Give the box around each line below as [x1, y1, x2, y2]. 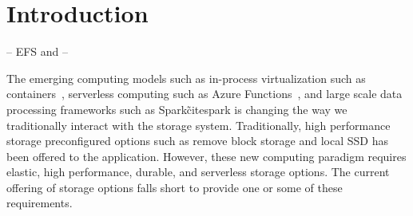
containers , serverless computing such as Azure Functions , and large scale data [6, 85, 403, 102]
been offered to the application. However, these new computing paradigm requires [6, 147, 407, 164]
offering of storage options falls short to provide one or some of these [6, 179, 343, 195]
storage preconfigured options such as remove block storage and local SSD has [6, 132, 389, 149]
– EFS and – [6, 43, 69, 60]
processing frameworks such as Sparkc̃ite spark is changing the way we [6, 100, 347, 117]
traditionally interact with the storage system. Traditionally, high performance [6, 116, 391, 133]
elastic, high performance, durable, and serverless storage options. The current [6, 163, 390, 180]
